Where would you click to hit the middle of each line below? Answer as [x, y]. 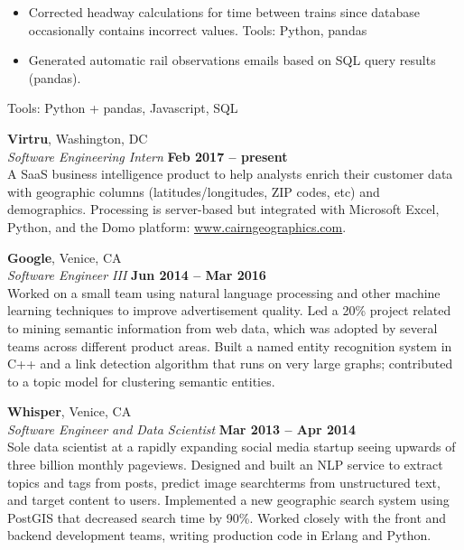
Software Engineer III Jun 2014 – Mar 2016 [137, 275]
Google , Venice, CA [65, 257]
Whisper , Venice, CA [70, 411]
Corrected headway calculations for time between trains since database [224, 12]
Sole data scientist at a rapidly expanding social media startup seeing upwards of [232, 447]
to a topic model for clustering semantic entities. [141, 381]
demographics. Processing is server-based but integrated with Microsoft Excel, [223, 209]
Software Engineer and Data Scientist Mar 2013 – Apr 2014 [182, 429]
